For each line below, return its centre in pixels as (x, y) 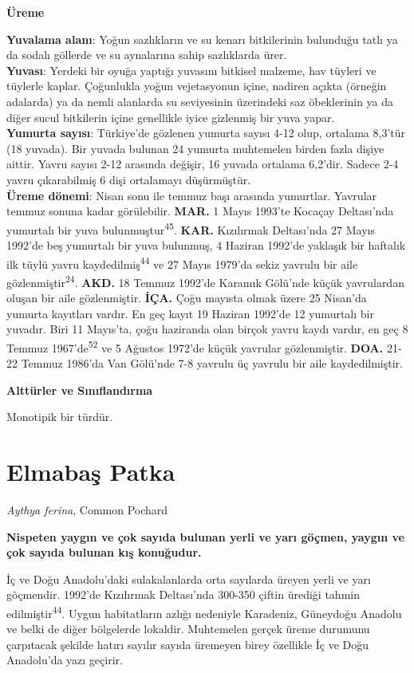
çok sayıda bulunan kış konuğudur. (104, 552)
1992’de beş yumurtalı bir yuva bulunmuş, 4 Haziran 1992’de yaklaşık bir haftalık (206, 244)
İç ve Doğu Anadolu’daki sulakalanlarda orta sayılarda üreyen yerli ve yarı (189, 579)
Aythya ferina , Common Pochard (87, 510)
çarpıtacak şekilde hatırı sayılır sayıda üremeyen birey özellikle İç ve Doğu (188, 644)
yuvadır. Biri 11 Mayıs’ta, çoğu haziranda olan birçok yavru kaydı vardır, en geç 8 (207, 329)
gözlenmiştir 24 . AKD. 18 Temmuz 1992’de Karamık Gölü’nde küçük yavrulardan (205, 281)
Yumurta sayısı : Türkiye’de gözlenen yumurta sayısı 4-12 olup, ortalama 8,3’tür (206, 133)
